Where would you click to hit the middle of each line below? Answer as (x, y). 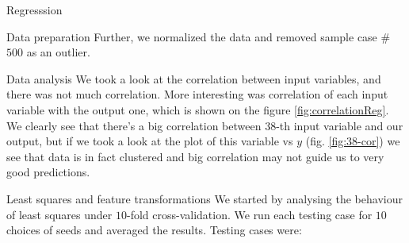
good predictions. (48, 172)
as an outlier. (58, 52)
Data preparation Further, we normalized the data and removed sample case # (199, 36)
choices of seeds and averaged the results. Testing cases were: (154, 230)
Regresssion (34, 10)
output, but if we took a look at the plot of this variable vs (150, 141)
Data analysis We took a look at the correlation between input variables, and (194, 78)
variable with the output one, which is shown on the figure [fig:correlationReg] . (198, 109)
